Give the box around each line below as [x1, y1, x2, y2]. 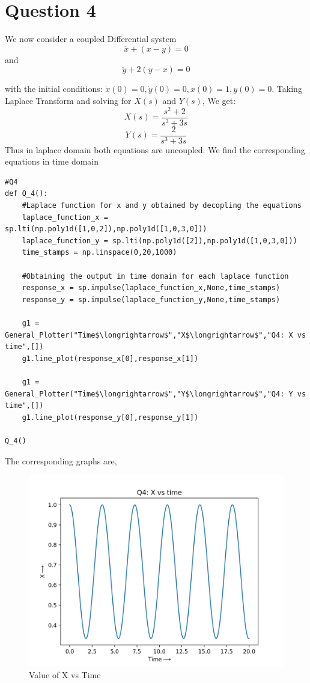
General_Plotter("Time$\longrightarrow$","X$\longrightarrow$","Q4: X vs [5, 330, 306, 339]
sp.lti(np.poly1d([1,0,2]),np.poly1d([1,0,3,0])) [5, 225, 207, 234]
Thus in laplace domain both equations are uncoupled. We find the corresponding [5, 143, 305, 156]
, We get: [202, 94, 236, 106]
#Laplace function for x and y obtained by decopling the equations [22, 201, 302, 210]
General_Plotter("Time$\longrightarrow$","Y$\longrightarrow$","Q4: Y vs [5, 389, 306, 398]
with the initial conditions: [5, 82, 103, 95]
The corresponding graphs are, [5, 454, 117, 467]
